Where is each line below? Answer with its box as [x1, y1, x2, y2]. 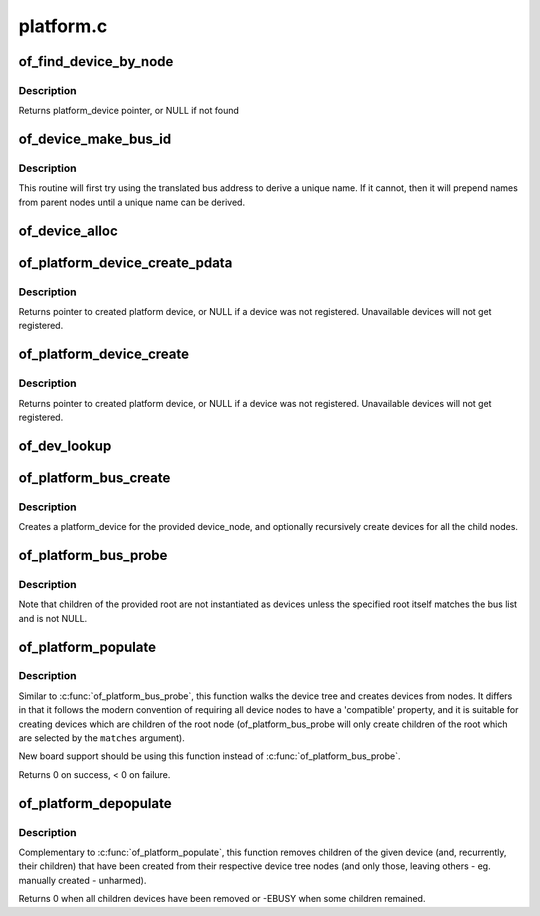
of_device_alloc [18, 222, 119, 239]
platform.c [18, 15, 108, 37]
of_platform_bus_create [18, 469, 171, 486]
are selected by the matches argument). [18, 732, 185, 744]
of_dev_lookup [18, 437, 112, 454]
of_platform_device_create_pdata [18, 254, 233, 271]
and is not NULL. [18, 612, 88, 624]
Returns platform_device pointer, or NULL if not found [18, 105, 240, 117]
